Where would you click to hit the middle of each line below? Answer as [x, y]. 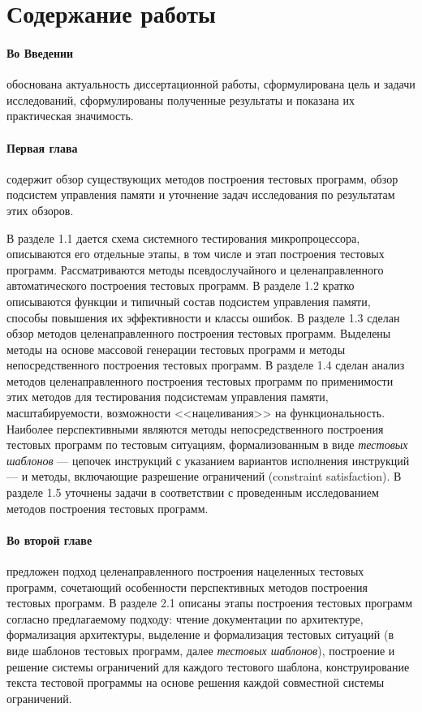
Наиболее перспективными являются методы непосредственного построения [195, 428]
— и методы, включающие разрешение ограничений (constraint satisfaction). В [204, 476]
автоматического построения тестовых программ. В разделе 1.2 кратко [181, 285]
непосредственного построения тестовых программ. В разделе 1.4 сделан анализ [206, 365]
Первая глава [42, 147]
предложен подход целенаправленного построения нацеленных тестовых [185, 571]
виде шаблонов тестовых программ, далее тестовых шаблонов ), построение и [201, 650]
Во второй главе [50, 539]
